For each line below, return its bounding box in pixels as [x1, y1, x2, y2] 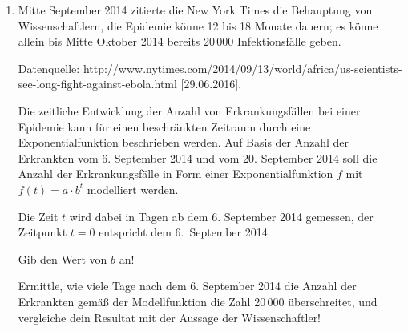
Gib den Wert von [18, 250, 107, 267]
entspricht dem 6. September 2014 [99, 224, 268, 240]
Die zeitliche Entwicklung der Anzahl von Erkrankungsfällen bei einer [18, 102, 361, 119]
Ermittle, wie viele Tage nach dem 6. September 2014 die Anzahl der [18, 277, 357, 294]
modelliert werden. [87, 180, 179, 197]
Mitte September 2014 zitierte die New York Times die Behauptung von [18, 2, 373, 18]
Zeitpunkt [18, 224, 67, 240]
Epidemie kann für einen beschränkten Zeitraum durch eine [18, 118, 311, 135]
